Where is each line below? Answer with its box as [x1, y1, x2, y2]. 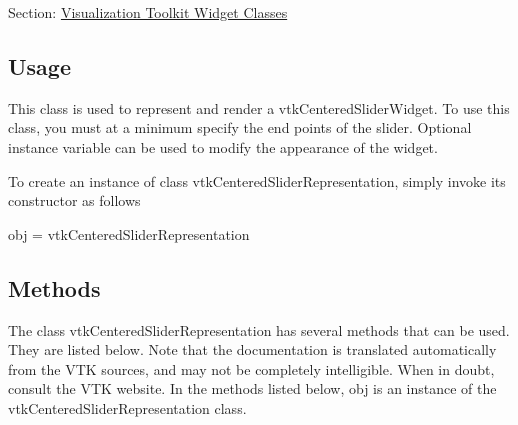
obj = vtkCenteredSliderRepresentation [8, 223, 250, 244]
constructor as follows [8, 190, 141, 211]
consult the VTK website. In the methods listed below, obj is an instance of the [8, 378, 497, 399]
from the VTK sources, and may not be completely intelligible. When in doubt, [8, 358, 495, 379]
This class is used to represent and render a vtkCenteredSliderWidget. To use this [8, 97, 510, 118]
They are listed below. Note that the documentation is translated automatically [8, 339, 497, 360]
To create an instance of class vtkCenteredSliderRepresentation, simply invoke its [8, 170, 506, 191]
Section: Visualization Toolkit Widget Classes [8, 2, 288, 22]
